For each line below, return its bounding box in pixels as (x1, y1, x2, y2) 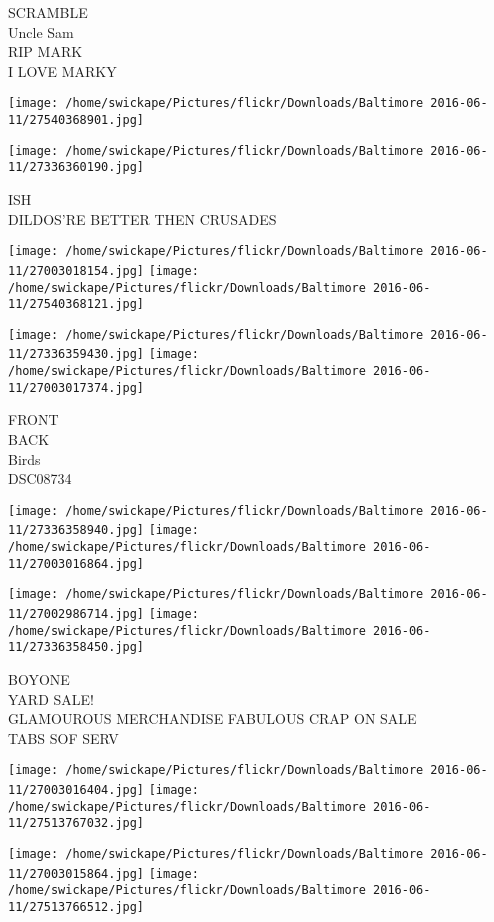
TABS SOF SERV (8, 727, 119, 748)
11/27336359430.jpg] (8, 347, 145, 362)
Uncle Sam (8, 21, 74, 42)
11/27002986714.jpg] (8, 607, 145, 622)
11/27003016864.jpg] (8, 556, 145, 571)
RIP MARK (8, 41, 83, 62)
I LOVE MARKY (8, 60, 117, 81)
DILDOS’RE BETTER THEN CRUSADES (8, 208, 277, 229)
